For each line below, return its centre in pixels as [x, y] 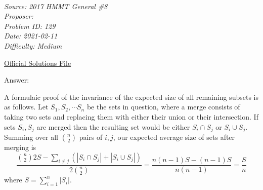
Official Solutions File [38, 63]
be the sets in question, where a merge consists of [163, 107]
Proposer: [19, 16]
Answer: [17, 80]
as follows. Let [26, 107]
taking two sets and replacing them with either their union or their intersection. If [131, 116]
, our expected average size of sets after [174, 137]
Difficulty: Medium [33, 45]
